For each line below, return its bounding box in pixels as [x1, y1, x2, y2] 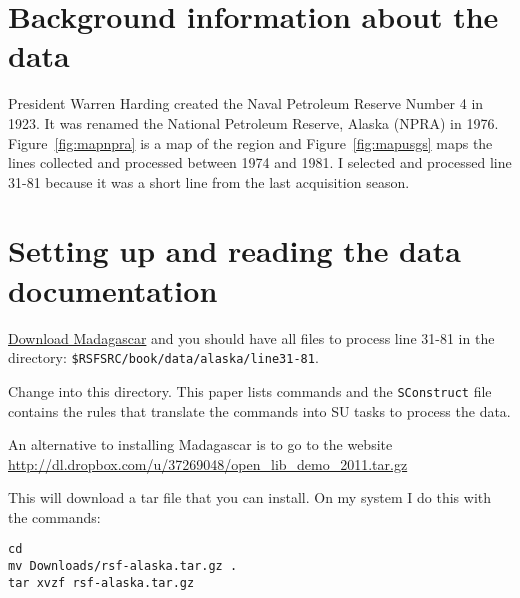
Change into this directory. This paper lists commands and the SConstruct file [8, 380, 492, 401]
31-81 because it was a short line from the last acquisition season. [8, 171, 410, 192]
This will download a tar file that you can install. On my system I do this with [8, 487, 492, 508]
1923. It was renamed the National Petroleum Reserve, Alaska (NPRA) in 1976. [8, 112, 499, 133]
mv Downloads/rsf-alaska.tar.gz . [8, 559, 238, 574]
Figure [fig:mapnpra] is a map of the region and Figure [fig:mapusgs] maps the [8, 132, 493, 153]
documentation [8, 269, 218, 310]
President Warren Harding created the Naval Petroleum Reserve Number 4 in [8, 93, 484, 114]
